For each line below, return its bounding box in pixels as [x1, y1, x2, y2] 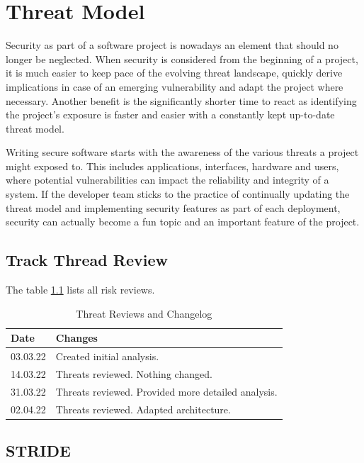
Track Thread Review [6, 249, 168, 271]
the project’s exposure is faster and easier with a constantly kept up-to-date [6, 107, 335, 122]
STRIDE [6, 440, 71, 462]
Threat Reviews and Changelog [76, 306, 212, 320]
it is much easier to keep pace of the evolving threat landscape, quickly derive [6, 65, 343, 80]
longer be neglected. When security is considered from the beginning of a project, [6, 51, 358, 66]
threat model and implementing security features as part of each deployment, [6, 200, 341, 215]
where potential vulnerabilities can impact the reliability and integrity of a [6, 172, 329, 187]
